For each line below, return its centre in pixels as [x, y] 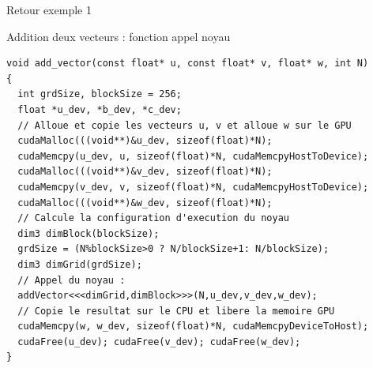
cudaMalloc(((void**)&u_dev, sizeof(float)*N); [145, 141]
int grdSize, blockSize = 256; [100, 94]
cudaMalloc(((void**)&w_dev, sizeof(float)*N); [145, 203]
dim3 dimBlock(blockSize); [89, 233]
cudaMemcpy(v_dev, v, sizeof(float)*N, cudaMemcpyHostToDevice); [193, 187]
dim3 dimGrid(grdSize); [80, 264]
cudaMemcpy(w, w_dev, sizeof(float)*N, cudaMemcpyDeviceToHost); [193, 327]
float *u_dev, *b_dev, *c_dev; [100, 109]
